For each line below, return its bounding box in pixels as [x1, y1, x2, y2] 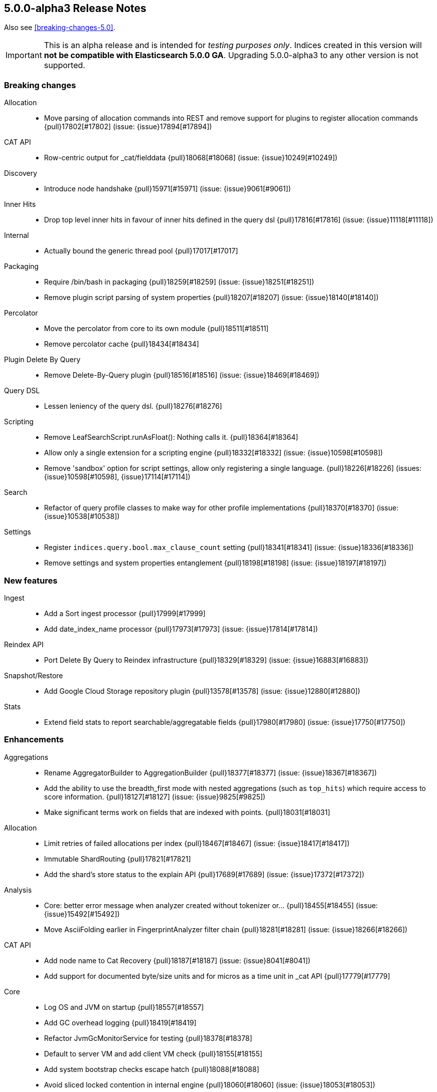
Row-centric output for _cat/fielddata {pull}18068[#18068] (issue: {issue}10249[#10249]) [44, 153, 338, 162]
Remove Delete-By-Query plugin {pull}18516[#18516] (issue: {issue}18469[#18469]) [44, 371, 320, 380]
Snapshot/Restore [4, 671, 63, 680]
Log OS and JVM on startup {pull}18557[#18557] [44, 1002, 204, 1011]
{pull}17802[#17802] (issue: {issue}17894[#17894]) [44, 122, 212, 131]
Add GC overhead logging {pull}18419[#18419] [44, 1018, 197, 1027]
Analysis [4, 885, 32, 894]
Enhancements [4, 734, 64, 745]
